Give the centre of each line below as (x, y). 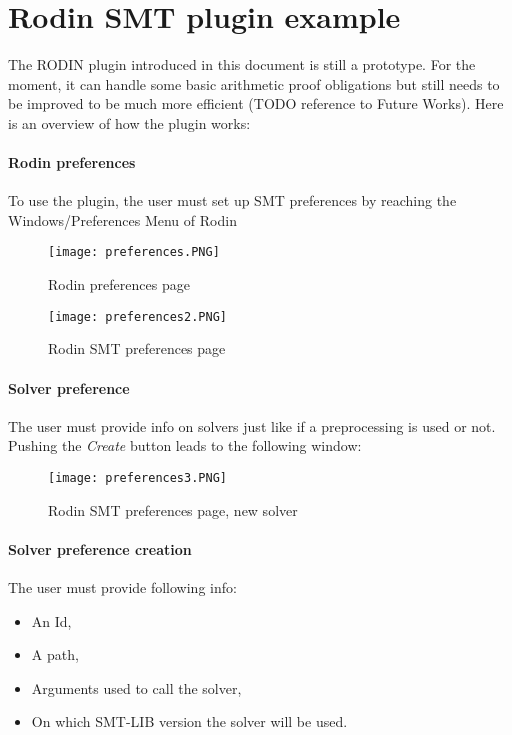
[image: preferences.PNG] (134, 252)
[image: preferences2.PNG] (137, 316)
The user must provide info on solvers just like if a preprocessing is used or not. (252, 425)
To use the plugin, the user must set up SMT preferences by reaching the (232, 200)
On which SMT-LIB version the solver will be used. (189, 721)
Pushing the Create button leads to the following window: (185, 445)
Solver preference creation (100, 548)
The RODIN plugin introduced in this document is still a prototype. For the (242, 64)
